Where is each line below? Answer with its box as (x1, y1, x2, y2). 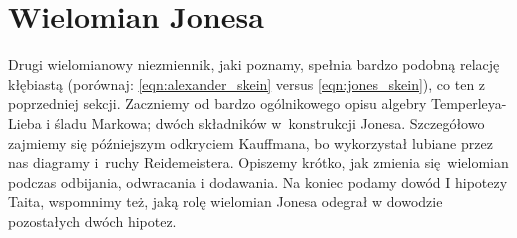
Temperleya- (430, 93, 507, 114)
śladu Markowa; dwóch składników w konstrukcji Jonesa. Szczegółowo (54, 112, 485, 133)
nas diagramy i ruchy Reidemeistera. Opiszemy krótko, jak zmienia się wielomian (8, 152, 509, 173)
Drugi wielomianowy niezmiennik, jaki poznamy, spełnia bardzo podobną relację (8, 54, 500, 75)
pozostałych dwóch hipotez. (8, 210, 177, 231)
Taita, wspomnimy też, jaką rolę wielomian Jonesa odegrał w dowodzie (8, 191, 443, 212)
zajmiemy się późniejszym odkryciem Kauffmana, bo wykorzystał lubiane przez (8, 132, 493, 153)
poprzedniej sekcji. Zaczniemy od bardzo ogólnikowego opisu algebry (8, 93, 427, 114)
